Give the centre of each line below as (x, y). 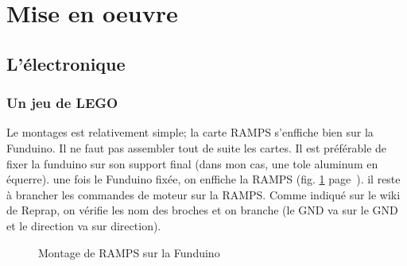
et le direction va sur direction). (84, 225)
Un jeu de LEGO (62, 103)
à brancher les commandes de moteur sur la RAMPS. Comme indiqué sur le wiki (203, 194)
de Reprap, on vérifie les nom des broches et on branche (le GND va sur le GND (202, 210)
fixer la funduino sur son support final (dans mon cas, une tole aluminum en (192, 163)
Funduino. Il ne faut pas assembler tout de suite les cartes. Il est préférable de (197, 147)
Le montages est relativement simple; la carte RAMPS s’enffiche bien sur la (190, 132)
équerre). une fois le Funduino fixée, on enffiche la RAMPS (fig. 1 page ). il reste (203, 179)
